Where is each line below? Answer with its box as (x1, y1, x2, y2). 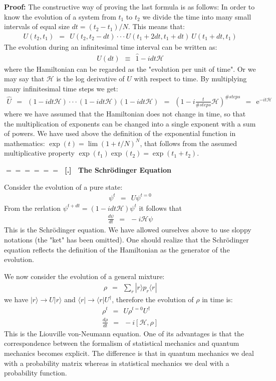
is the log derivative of (56, 73, 125, 84)
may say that (4, 73, 45, 84)
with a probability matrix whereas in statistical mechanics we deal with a (4, 357, 229, 368)
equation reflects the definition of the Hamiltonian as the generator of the (4, 244, 230, 255)
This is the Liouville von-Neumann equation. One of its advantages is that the (4, 328, 244, 338)
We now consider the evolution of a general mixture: (4, 271, 165, 281)
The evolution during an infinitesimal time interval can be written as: (4, 41, 217, 52)
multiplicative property (4, 148, 75, 158)
